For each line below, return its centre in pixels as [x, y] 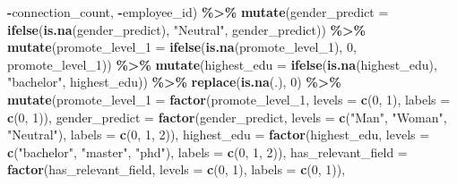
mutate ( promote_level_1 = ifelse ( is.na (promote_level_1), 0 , [182, 47]
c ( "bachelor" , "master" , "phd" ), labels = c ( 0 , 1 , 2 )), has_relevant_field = [207, 151]
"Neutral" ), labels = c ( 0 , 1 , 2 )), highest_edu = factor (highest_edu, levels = [219, 135]
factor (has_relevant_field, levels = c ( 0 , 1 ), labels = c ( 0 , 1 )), [177, 169]
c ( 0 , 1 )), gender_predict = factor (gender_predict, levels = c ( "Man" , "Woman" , [227, 117]
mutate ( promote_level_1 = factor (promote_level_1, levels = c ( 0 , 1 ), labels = [229, 99]
